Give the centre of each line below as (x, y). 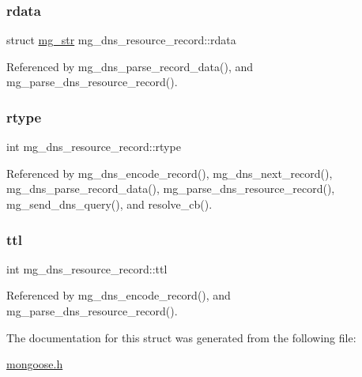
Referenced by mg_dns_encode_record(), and (119, 295)
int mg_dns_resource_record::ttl (87, 268)
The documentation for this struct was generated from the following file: (181, 337)
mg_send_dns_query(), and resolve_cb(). (109, 204)
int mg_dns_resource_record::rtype (94, 147)
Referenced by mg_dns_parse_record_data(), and (130, 66)
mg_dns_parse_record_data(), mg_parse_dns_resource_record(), (171, 188)
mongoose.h (35, 364)
